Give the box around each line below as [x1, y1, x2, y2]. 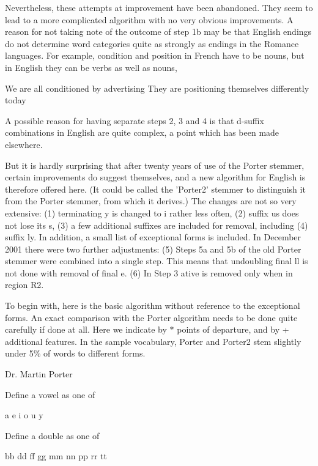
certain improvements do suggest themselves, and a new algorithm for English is [5, 171, 306, 183]
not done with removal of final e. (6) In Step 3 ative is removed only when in [5, 266, 293, 279]
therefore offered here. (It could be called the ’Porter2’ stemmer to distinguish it [5, 182, 306, 195]
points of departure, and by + [177, 323, 289, 336]
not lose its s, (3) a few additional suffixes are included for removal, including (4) [5, 218, 308, 231]
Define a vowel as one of [5, 388, 95, 401]
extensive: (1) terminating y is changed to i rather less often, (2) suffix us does [5, 206, 299, 219]
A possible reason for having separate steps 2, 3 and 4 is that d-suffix [5, 114, 264, 127]
